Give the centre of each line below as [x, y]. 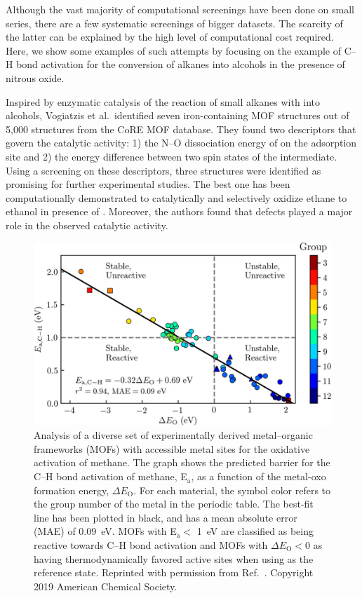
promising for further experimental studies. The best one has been [148, 184]
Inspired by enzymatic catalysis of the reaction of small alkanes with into [163, 101]
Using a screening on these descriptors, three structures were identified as [163, 170]
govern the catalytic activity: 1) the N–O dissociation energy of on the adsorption [181, 143]
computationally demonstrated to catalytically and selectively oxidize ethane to [176, 197]
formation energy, [72, 490]
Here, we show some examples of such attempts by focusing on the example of [173, 50]
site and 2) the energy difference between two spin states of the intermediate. [172, 156]
